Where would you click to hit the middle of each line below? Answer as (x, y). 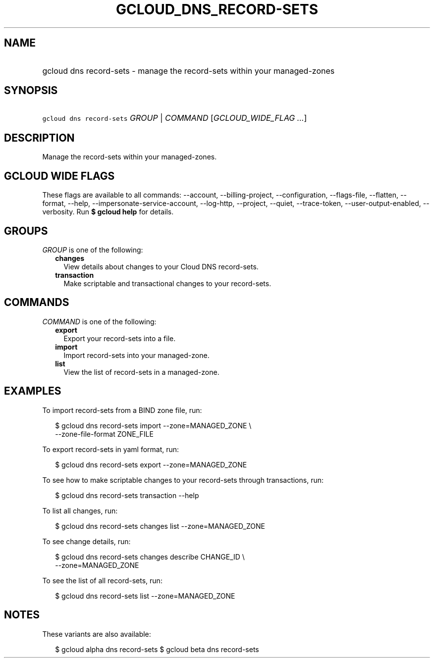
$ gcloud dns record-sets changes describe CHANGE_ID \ (150, 557)
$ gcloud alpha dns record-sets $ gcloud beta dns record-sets (157, 649)
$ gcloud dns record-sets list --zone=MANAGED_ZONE (145, 596)
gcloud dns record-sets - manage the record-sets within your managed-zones (189, 71)
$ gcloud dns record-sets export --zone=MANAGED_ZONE (151, 464)
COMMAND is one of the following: (99, 321)
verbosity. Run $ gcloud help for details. (108, 212)
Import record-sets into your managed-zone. (136, 355)
